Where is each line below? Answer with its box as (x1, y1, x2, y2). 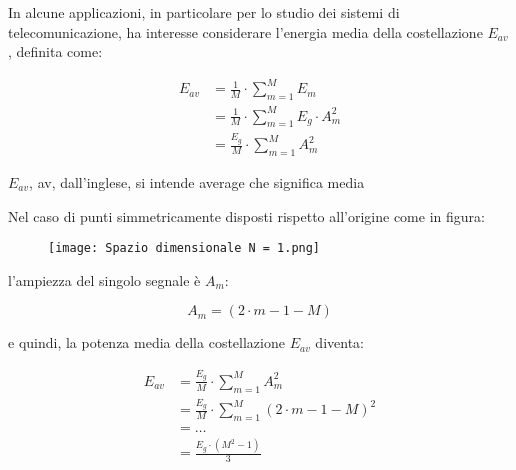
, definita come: (8, 41, 103, 62)
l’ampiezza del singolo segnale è (8, 269, 201, 290)
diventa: (315, 332, 364, 353)
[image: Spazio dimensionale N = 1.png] (48, 241, 321, 256)
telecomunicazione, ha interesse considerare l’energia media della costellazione (8, 21, 483, 42)
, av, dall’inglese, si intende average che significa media (29, 171, 365, 192)
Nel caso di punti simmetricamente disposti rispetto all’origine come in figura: (8, 205, 485, 226)
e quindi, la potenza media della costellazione (8, 332, 285, 353)
